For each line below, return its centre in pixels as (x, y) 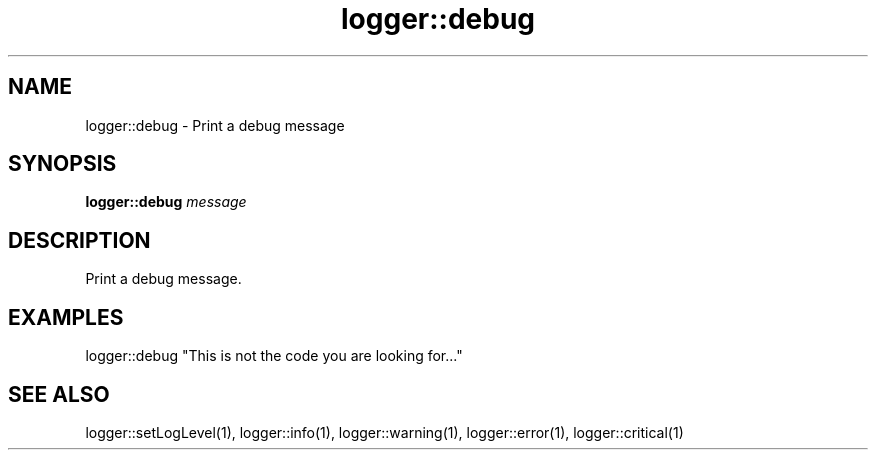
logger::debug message (166, 202)
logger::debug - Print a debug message (215, 125)
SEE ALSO (59, 394)
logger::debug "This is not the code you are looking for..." (274, 356)
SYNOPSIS (62, 164)
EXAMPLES (66, 317)
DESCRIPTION (79, 240)
